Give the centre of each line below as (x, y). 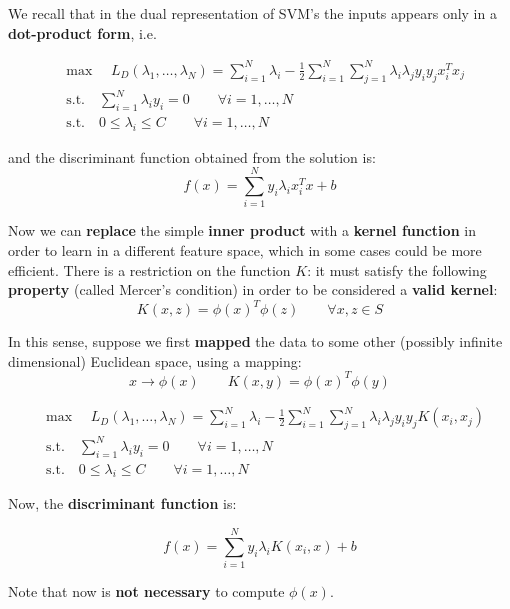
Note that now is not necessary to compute (146, 591)
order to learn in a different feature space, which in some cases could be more (245, 249)
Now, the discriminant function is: (122, 503)
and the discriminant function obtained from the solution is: (192, 156)
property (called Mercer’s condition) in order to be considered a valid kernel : (253, 289)
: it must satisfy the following (397, 269)
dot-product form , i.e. (82, 32)
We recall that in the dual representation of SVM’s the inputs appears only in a (252, 13)
